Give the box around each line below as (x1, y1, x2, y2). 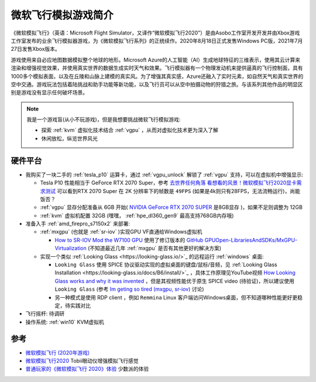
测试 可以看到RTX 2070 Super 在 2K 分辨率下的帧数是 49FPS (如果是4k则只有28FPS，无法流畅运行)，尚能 (44, 187, 301, 194)
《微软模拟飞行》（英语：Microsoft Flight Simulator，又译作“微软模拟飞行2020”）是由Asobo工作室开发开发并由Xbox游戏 (11, 29, 300, 36)
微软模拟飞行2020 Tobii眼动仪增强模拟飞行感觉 (25, 357, 139, 364)
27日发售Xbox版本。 (11, 46, 61, 53)
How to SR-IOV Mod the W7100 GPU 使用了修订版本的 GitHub (54, 236, 204, 243)
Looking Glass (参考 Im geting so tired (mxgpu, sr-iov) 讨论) (54, 285, 204, 292)
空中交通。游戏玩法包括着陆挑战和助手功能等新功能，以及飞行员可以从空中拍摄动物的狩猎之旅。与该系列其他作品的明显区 (11, 81, 303, 88)
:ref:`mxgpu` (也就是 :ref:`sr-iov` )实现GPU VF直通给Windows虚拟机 (40, 228, 202, 235)
